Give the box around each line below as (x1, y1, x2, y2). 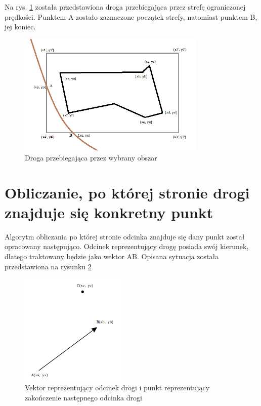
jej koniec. (5, 21, 36, 32)
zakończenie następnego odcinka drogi (25, 392, 142, 402)
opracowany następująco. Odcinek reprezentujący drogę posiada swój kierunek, (5, 241, 249, 252)
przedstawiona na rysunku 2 (5, 261, 92, 271)
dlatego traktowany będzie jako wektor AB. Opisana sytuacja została (5, 251, 219, 261)
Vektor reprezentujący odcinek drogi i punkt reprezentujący (25, 382, 210, 393)
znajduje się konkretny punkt (5, 201, 213, 222)
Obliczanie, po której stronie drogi (5, 182, 250, 202)
